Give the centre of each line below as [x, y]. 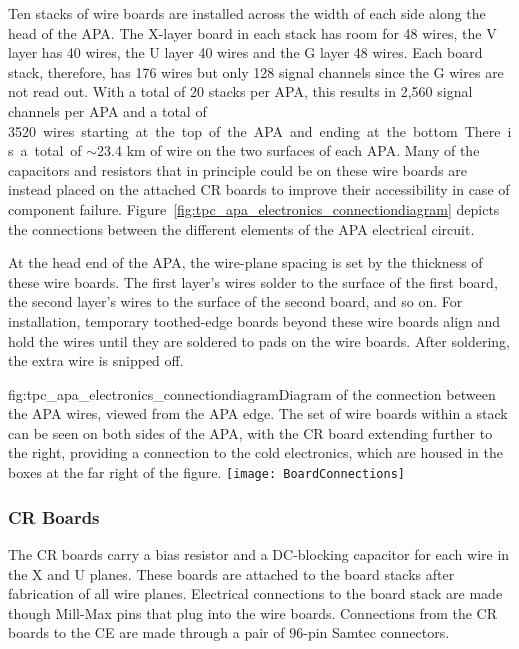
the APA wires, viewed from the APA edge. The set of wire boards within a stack [258, 413]
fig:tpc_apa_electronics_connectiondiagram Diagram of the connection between [252, 393]
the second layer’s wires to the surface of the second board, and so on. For [235, 301]
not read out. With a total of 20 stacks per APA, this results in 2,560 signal [240, 91]
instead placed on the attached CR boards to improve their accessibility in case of [259, 189]
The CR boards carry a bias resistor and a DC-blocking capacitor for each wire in [259, 553]
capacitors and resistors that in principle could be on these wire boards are [237, 169]
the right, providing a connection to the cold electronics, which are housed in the [255, 452]
